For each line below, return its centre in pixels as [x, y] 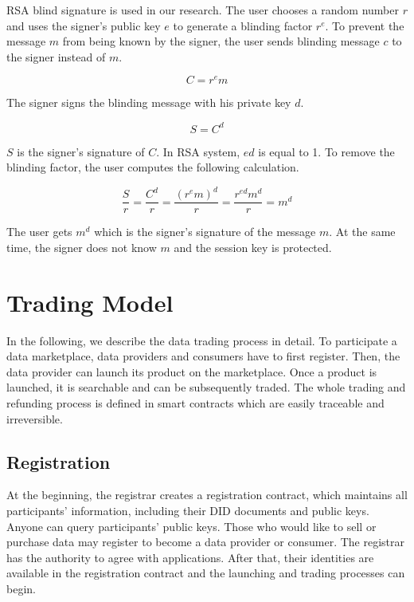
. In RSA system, [198, 151]
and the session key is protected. [253, 247]
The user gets [39, 232]
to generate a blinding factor [243, 25]
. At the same [362, 232]
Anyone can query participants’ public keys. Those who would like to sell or [191, 526]
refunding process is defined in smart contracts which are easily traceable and [195, 402]
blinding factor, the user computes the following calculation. [153, 167]
